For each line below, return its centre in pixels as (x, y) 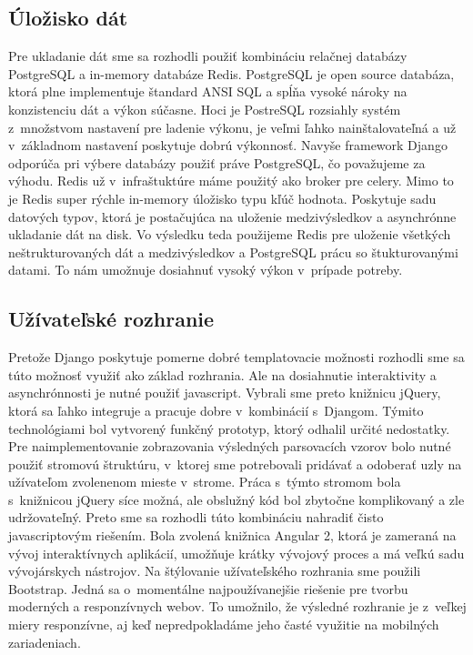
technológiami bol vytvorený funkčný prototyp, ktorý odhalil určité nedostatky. (229, 428)
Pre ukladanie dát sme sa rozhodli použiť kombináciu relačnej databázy (208, 56)
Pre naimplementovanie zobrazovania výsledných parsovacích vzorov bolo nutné (230, 446)
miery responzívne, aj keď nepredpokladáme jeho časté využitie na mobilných (224, 625)
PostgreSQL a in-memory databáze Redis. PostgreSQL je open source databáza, (231, 73)
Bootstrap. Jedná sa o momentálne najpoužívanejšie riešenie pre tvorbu (208, 588)
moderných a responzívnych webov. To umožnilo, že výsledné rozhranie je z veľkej (237, 606)
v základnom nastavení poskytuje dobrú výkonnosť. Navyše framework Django (228, 145)
